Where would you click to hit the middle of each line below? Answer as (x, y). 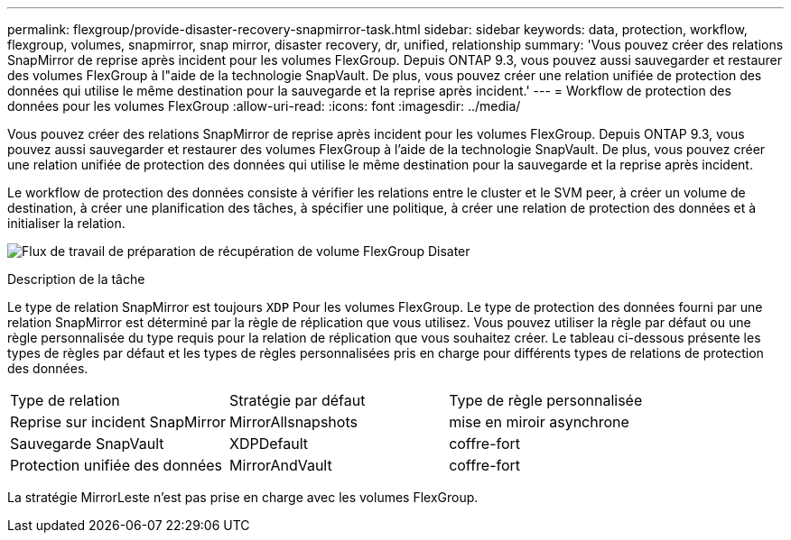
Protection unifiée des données (116, 465)
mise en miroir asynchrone (539, 422)
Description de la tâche (76, 279)
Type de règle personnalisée (546, 400)
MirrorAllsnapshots (293, 422)
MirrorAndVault (281, 465)
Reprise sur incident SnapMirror (118, 422)
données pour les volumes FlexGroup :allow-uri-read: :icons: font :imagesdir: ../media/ (264, 106)
